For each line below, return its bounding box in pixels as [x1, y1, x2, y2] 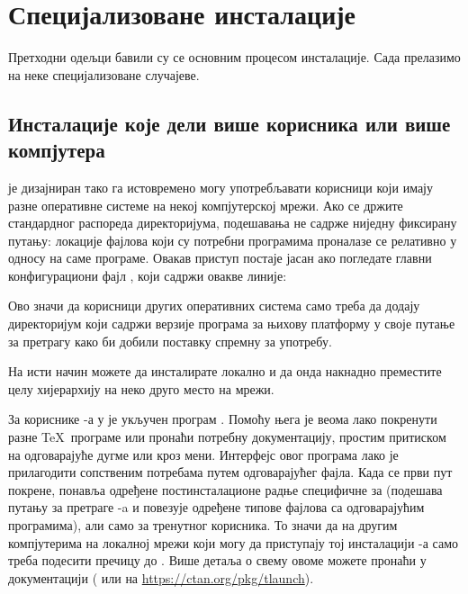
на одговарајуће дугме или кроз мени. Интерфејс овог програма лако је [8, 445, 399, 463]
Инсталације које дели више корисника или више [8, 109, 451, 137]
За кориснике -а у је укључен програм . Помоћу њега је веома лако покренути [8, 409, 437, 428]
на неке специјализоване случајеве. [8, 65, 200, 84]
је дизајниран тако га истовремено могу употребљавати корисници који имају [8, 177, 433, 196]
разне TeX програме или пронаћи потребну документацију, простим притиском [8, 427, 446, 446]
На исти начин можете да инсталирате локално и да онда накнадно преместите [8, 362, 442, 381]
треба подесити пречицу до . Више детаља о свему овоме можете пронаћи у [8, 551, 427, 570]
